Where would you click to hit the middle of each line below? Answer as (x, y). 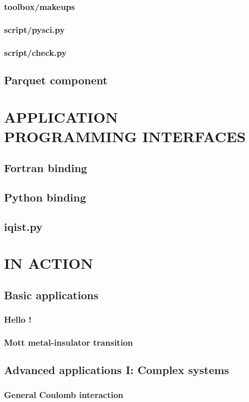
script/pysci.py (34, 29)
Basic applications (51, 295)
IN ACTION (49, 263)
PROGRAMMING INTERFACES (125, 136)
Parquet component (56, 80)
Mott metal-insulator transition (68, 342)
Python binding (45, 197)
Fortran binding (46, 168)
